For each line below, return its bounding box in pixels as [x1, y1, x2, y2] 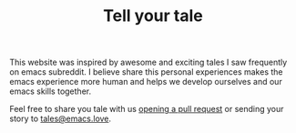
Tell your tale [103, 5, 203, 26]
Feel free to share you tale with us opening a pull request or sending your [9, 104, 284, 115]
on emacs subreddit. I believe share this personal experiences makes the [9, 66, 283, 77]
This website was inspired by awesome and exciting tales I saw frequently [9, 56, 288, 68]
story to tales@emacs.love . [9, 113, 112, 124]
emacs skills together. [9, 86, 92, 97]
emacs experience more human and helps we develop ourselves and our [9, 77, 282, 87]
